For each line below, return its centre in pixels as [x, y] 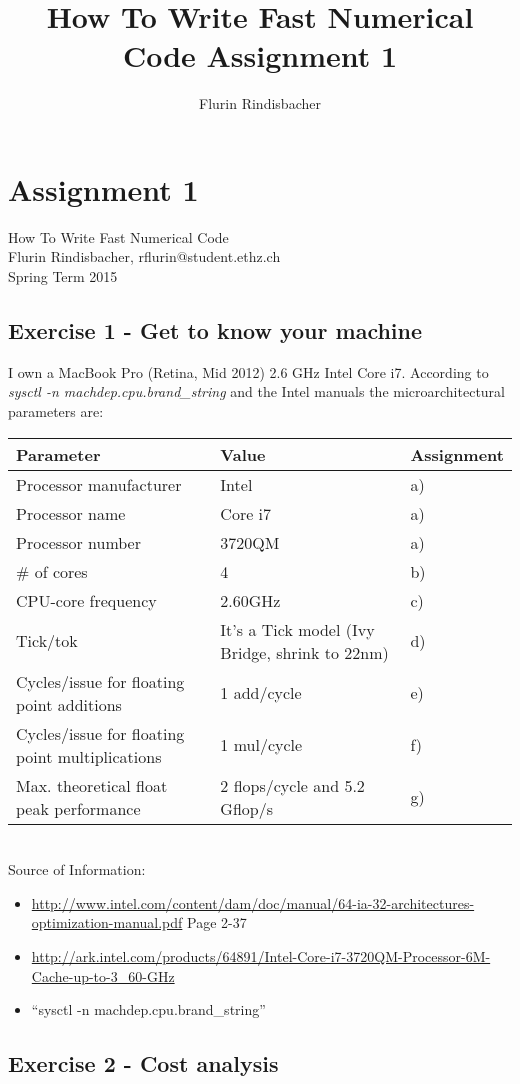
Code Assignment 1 [260, 55]
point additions [69, 704]
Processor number [78, 542]
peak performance [78, 808]
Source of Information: [77, 869]
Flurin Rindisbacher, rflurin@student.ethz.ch [144, 256]
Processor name [71, 513]
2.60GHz [250, 600]
